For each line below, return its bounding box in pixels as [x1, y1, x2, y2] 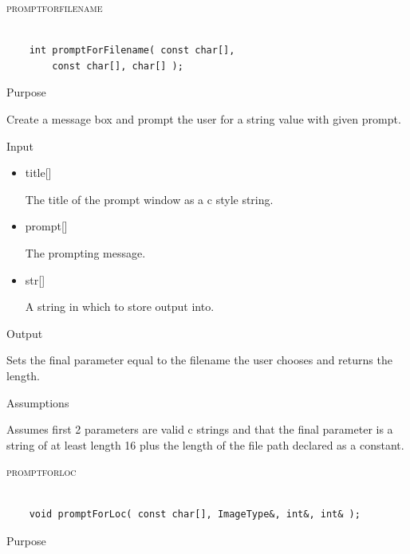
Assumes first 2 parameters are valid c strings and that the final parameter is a [6, 421, 393, 438]
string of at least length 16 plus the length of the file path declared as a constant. [6, 436, 404, 453]
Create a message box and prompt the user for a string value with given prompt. [6, 110, 401, 127]
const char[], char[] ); [52, 60, 183, 72]
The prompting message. [25, 244, 146, 261]
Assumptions [6, 394, 69, 411]
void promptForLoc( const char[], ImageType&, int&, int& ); [29, 509, 361, 521]
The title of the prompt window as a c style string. [25, 191, 274, 207]
